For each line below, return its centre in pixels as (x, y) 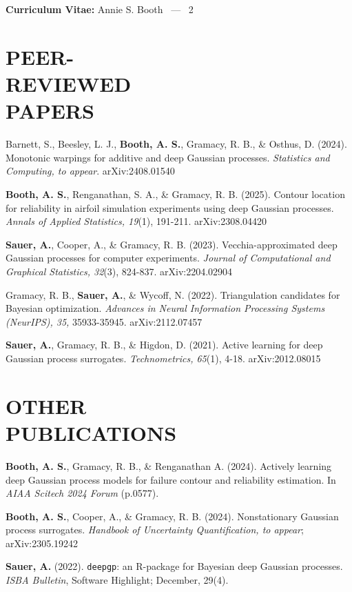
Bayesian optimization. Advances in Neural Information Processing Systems (165, 308)
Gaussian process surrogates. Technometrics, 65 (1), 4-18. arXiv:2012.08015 (163, 358)
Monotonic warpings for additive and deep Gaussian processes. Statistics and (168, 157)
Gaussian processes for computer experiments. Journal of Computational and (168, 258)
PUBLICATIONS (91, 432)
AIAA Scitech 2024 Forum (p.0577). (82, 493)
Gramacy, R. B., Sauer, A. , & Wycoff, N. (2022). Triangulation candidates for (173, 294)
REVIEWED (69, 84)
